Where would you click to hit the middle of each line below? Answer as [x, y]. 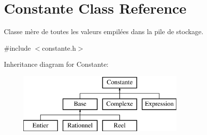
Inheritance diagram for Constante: [56, 64]
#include [17, 48]
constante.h [59, 48]
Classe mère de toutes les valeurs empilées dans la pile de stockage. [104, 31]
